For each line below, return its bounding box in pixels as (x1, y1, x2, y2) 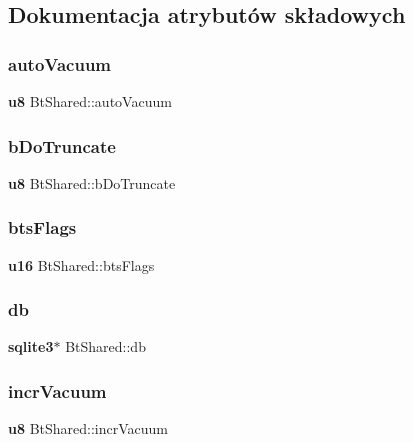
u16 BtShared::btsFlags (8, 254, 155, 275)
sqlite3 (8, 336, 54, 357)
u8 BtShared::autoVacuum (8, 91, 172, 111)
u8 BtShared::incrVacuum (8, 418, 169, 439)
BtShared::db (65, 336, 146, 357)
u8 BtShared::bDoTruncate (8, 172, 176, 193)
